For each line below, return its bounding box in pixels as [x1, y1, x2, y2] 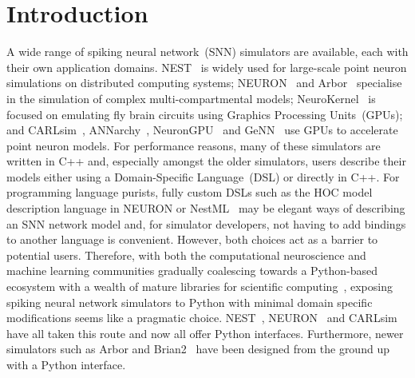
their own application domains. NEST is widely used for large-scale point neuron [6, 58, 407, 75]
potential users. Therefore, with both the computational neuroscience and [6, 246, 366, 263]
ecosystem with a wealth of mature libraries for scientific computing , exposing [6, 278, 393, 295]
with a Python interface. [6, 356, 126, 372]
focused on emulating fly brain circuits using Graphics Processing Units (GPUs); [6, 105, 403, 122]
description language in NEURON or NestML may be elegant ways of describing [6, 200, 405, 217]
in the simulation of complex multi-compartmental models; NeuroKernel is [6, 90, 376, 106]
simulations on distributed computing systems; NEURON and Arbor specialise [6, 74, 402, 91]
